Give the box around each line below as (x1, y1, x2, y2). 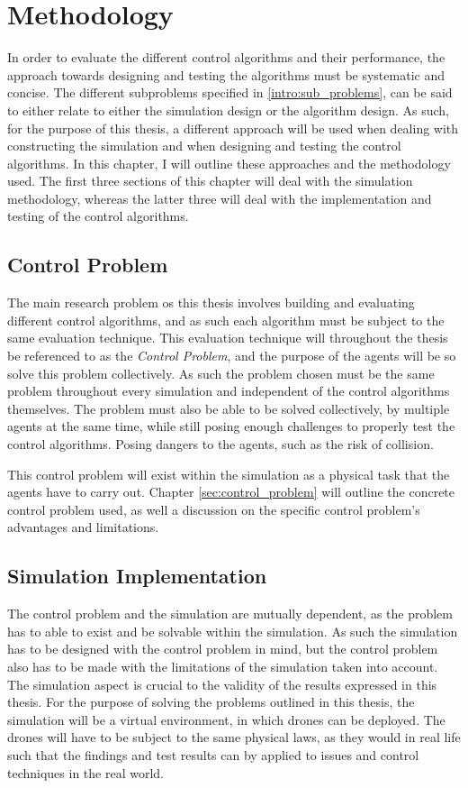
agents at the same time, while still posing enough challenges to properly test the (7, 417, 455, 435)
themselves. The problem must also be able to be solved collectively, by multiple (7, 399, 450, 417)
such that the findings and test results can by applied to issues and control (7, 745, 419, 764)
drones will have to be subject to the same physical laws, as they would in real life (7, 728, 461, 747)
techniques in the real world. (7, 763, 164, 782)
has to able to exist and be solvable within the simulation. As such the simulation (7, 621, 458, 640)
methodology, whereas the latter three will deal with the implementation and (7, 188, 432, 207)
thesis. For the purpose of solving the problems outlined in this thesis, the (7, 692, 415, 711)
